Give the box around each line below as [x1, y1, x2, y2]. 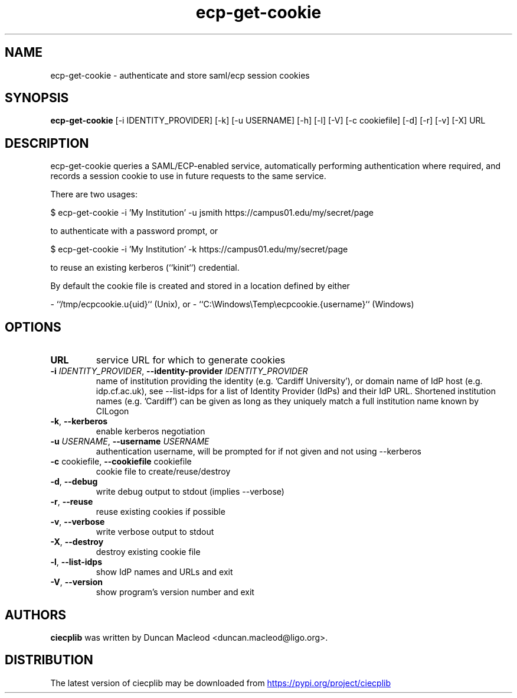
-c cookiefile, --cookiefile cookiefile [50, 456, 192, 467]
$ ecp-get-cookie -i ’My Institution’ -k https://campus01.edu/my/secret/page [50, 244, 348, 255]
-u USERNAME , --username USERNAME [50, 436, 210, 447]
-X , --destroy [50, 537, 104, 547]
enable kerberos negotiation [96, 426, 205, 437]
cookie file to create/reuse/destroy [96, 466, 231, 477]
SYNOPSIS [5, 90, 69, 106]
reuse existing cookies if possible [96, 507, 225, 517]
